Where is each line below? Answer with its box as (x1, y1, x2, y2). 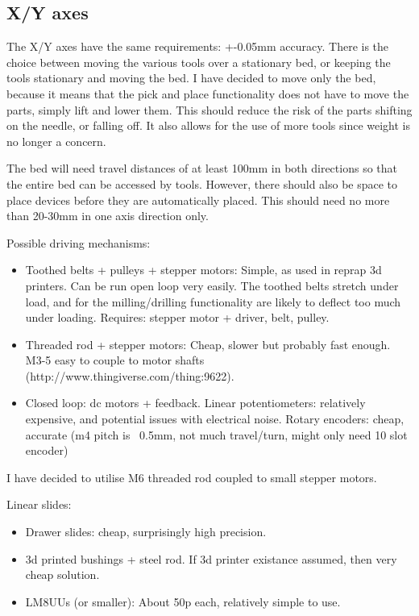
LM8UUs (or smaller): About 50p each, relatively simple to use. (25, 593, 341, 610)
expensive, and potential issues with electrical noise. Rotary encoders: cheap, (25, 410, 404, 427)
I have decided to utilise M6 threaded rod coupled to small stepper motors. (6, 468, 377, 485)
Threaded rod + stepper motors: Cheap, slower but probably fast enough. (25, 335, 391, 352)
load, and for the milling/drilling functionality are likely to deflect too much (25, 293, 401, 310)
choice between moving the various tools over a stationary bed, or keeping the (6, 53, 391, 70)
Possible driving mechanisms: (6, 234, 151, 251)
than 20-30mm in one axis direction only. (6, 207, 209, 224)
